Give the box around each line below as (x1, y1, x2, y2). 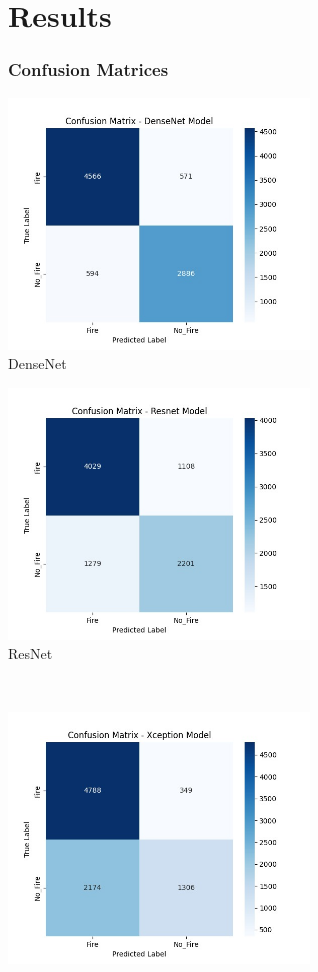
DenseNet (8, 353, 67, 374)
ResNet (8, 643, 53, 664)
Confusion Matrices (8, 57, 169, 82)
